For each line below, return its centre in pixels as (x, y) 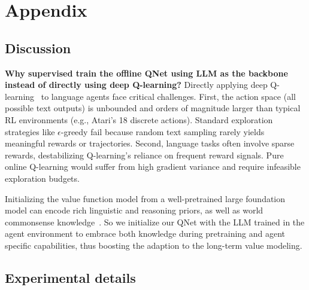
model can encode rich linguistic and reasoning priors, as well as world (134, 210)
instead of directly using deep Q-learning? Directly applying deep (136, 85)
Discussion (38, 48)
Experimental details (70, 277)
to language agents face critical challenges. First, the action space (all (168, 96)
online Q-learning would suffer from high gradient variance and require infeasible (153, 167)
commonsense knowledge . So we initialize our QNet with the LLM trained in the (155, 222)
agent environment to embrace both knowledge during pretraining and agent (145, 233)
